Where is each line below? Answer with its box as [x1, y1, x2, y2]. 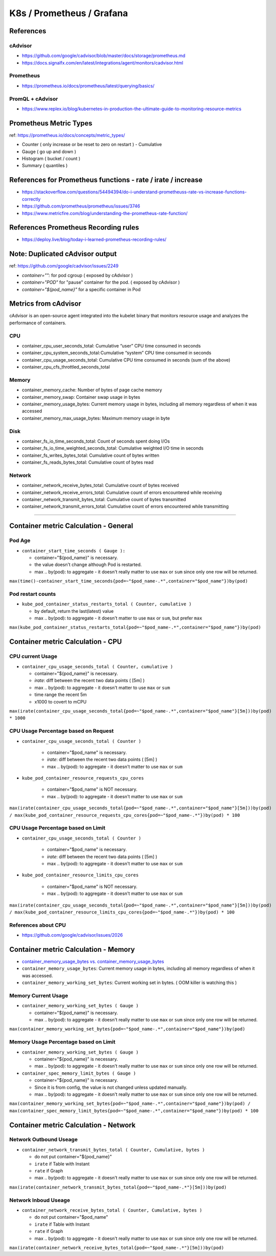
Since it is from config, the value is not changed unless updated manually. [34, 1084, 188, 1090]
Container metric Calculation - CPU [9, 638, 122, 646]
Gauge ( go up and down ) [22, 149, 76, 155]
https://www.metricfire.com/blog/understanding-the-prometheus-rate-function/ [22, 210, 188, 216]
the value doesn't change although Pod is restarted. [34, 562, 142, 568]
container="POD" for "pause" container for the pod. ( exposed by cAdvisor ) [22, 280, 180, 286]
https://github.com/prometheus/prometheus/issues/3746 [22, 203, 140, 209]
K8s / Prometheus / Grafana [9, 8, 128, 19]
